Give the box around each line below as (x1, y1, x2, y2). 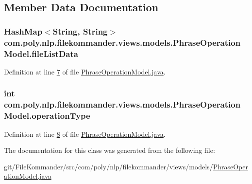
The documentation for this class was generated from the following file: (4, 145, 215, 155)
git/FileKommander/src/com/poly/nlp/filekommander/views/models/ (4, 161, 213, 171)
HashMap (4, 25, 43, 37)
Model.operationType (4, 110, 90, 122)
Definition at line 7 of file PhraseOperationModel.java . (4, 66, 166, 76)
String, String (52, 25, 108, 37)
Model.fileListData (4, 47, 78, 59)
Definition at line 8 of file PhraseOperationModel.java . (4, 129, 166, 139)
